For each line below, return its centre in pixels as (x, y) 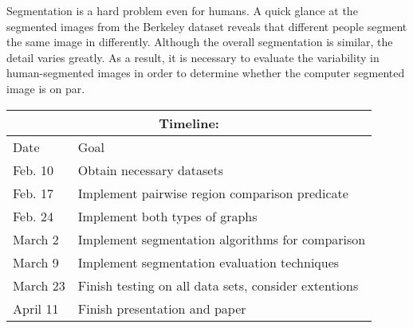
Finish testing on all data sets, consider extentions (218, 285)
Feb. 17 (33, 193)
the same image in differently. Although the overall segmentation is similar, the (200, 42)
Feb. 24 (33, 216)
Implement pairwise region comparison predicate (213, 193)
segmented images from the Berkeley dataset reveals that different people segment (207, 26)
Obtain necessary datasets (150, 170)
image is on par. (46, 88)
